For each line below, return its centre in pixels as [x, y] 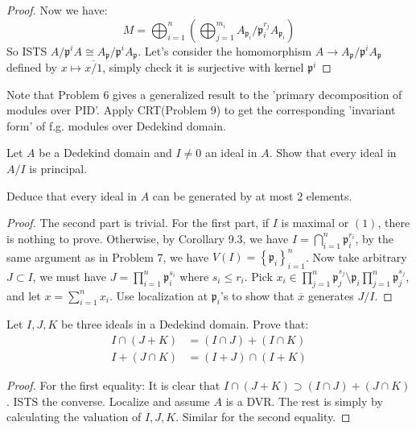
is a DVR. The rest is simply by [304, 401]
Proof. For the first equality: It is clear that [113, 385]
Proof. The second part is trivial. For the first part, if [138, 223]
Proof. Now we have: [57, 10]
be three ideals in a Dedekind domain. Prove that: [185, 324]
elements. [329, 195]
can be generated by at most [223, 195]
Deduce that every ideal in [72, 195]
